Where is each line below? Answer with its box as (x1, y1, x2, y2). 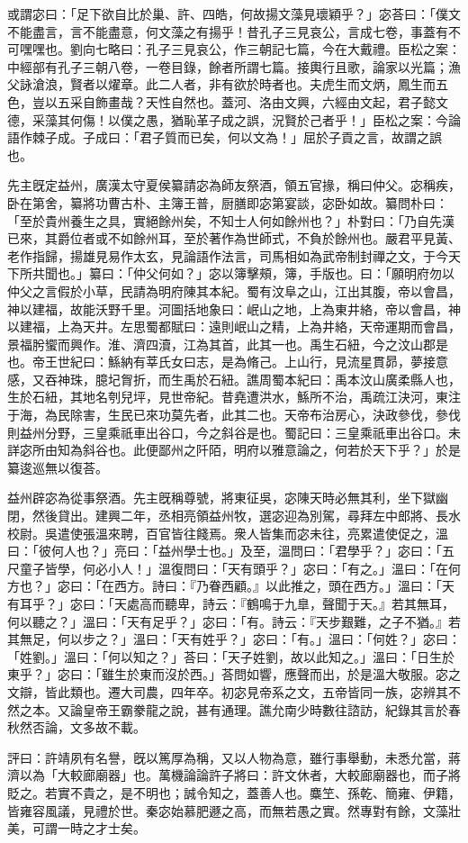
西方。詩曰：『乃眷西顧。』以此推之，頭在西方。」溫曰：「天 (113, 576, 454, 595)
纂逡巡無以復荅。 (7, 458, 108, 476)
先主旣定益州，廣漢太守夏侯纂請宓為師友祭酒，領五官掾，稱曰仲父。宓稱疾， (7, 176, 461, 195)
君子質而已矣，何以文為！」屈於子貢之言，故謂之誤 (139, 128, 442, 147)
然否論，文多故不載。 (19, 718, 146, 737)
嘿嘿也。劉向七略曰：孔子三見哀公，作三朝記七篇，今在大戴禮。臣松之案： (19, 40, 461, 59)
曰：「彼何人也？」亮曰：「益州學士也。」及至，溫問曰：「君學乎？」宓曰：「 (7, 541, 442, 560)
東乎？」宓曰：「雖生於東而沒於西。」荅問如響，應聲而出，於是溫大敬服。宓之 (7, 665, 461, 684)
